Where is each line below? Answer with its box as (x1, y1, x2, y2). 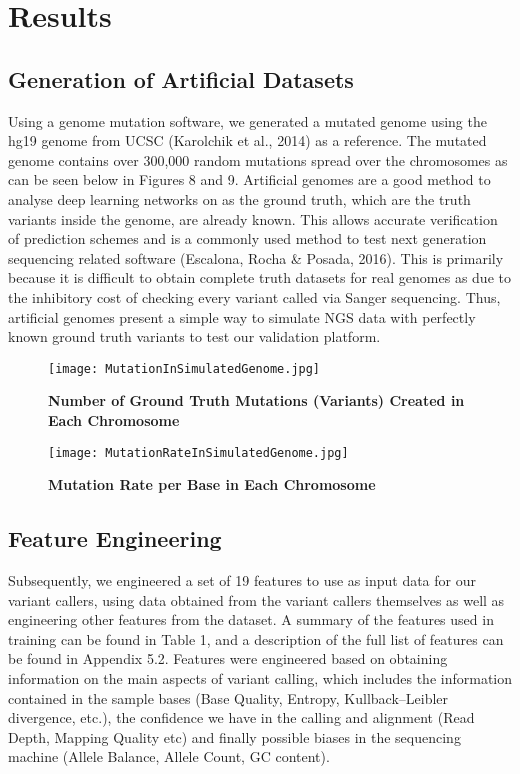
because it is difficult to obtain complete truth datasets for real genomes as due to (8, 267, 511, 288)
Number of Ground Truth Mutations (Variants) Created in (48, 390, 465, 411)
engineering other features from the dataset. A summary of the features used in (8, 609, 494, 630)
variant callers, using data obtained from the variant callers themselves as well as (8, 589, 505, 610)
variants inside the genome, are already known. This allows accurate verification (8, 208, 498, 229)
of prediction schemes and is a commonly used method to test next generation (8, 228, 487, 249)
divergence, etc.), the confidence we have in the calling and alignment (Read (8, 707, 475, 728)
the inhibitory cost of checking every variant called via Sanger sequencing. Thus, (8, 286, 501, 307)
